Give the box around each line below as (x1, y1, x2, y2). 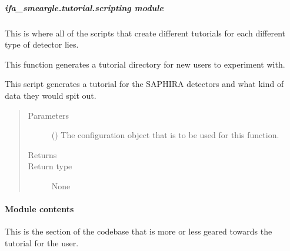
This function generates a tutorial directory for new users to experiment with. (5, 58, 285, 70)
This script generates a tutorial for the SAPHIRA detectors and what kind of (5, 78, 284, 90)
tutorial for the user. (5, 236, 79, 249)
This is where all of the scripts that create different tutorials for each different (5, 26, 286, 39)
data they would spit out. (5, 89, 96, 101)
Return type (28, 160, 72, 172)
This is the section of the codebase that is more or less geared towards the (5, 225, 272, 237)
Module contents (5, 203, 74, 215)
